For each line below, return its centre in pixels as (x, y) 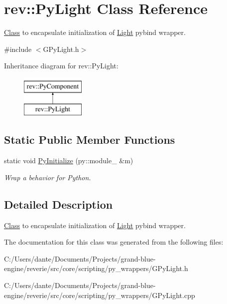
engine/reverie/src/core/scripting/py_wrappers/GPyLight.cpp (100, 295)
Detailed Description (58, 204)
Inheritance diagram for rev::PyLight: (61, 66)
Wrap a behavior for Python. (48, 177)
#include (18, 49)
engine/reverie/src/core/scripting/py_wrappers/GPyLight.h (96, 268)
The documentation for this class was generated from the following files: (114, 242)
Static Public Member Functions (90, 140)
